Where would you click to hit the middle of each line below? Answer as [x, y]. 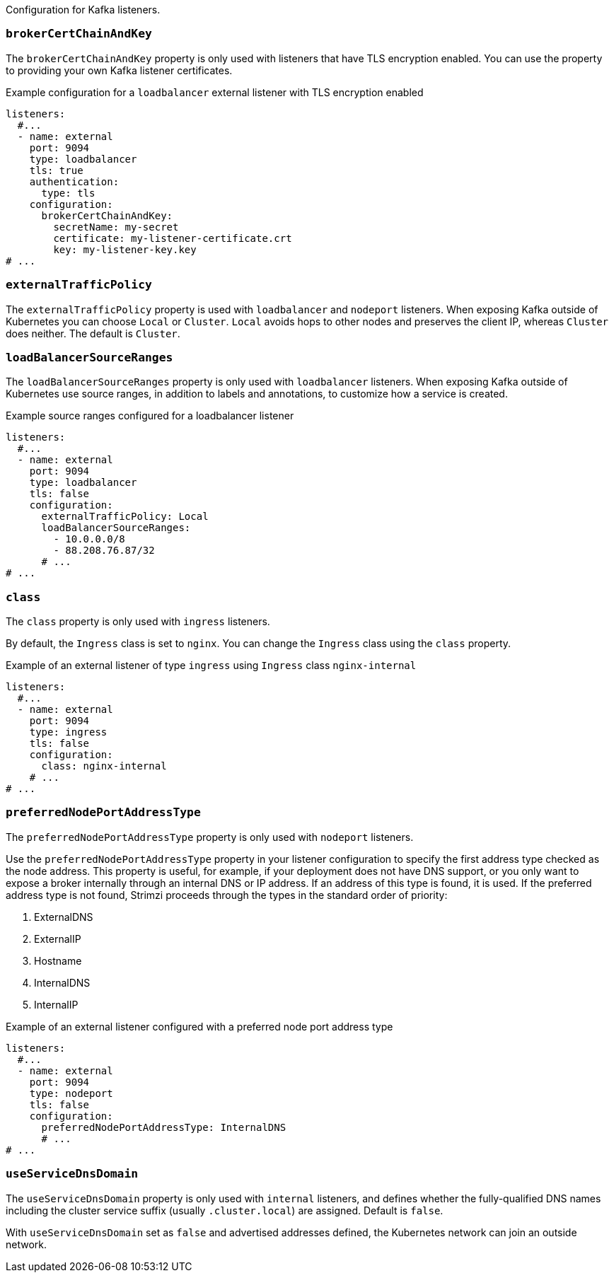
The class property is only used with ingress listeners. [138, 621]
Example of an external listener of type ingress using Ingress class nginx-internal [211, 665]
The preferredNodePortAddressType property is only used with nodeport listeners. [210, 837]
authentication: [74, 181]
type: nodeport [71, 1093]
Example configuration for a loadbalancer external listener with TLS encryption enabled [215, 92]
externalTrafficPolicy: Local [125, 517]
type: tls [68, 193]
